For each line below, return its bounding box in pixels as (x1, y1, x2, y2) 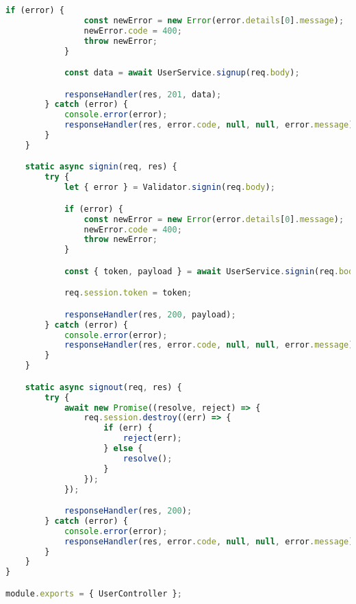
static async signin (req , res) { (25, 162, 177, 172)
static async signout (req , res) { (25, 382, 182, 392)
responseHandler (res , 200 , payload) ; (64, 309, 236, 319)
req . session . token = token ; (64, 288, 192, 298)
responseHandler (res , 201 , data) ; (64, 89, 222, 99)
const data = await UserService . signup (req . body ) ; (64, 68, 300, 78)
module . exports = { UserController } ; (5, 588, 182, 599)
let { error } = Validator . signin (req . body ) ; (64, 182, 275, 193)
